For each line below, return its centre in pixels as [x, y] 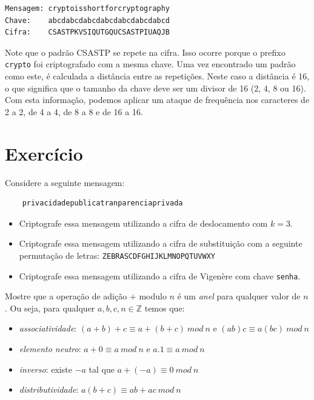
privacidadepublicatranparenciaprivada [102, 203]
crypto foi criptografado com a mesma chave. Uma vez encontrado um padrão [150, 64]
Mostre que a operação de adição [66, 296]
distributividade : [49, 389]
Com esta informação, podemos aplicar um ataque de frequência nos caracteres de [157, 100]
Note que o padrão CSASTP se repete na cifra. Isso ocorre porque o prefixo [145, 52]
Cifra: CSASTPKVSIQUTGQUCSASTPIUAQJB [88, 32]
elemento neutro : [50, 348]
